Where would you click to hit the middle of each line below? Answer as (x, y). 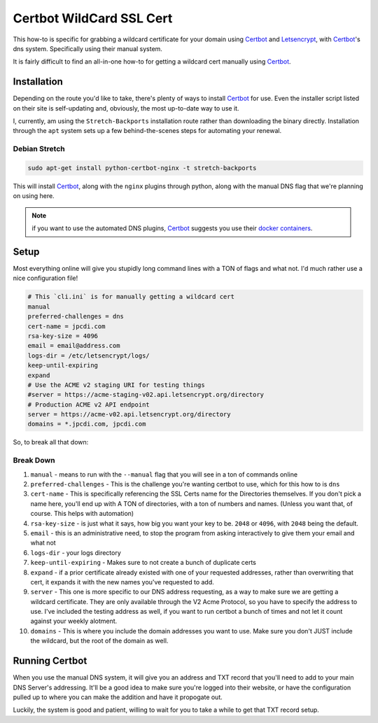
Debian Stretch (39, 149)
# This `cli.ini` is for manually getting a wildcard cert (131, 297)
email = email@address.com (74, 346)
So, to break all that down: (51, 442)
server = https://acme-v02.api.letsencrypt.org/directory (129, 414)
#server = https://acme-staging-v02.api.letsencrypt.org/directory (146, 395)
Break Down (34, 461)
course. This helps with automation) (82, 514)
